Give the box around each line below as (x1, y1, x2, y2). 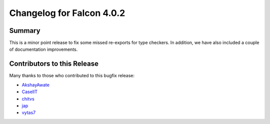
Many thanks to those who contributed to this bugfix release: (9, 73, 135, 79)
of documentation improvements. (9, 46, 78, 52)
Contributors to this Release (9, 60, 98, 68)
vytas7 (21, 110, 36, 116)
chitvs (21, 96, 34, 102)
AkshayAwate (21, 82, 50, 88)
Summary (9, 26, 40, 35)
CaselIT (21, 89, 37, 95)
